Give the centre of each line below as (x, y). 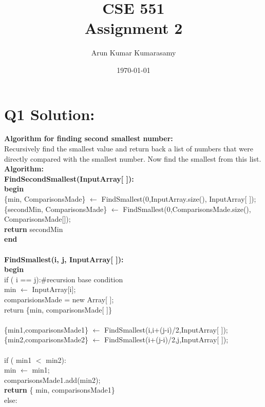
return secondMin (34, 229)
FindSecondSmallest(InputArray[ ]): (69, 178)
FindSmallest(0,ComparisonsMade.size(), (187, 209)
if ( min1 (18, 360)
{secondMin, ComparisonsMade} (56, 209)
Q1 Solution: (50, 114)
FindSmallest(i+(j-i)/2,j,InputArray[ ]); (166, 340)
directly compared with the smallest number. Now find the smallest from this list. (133, 158)
